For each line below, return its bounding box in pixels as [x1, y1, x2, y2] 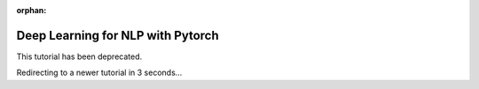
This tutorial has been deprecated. [16, 51, 143, 62]
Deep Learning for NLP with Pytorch [16, 27, 219, 43]
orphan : [16, 5, 47, 15]
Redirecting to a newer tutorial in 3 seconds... [16, 67, 183, 78]
